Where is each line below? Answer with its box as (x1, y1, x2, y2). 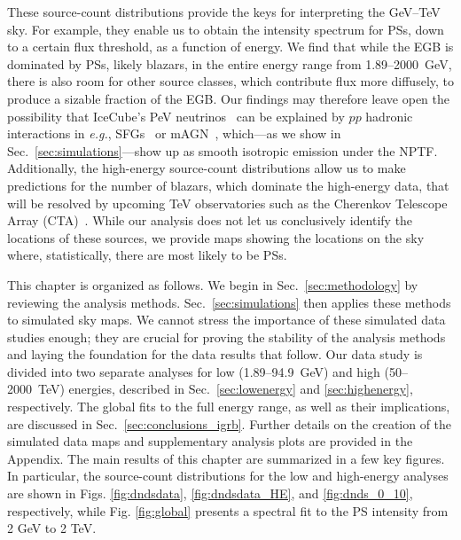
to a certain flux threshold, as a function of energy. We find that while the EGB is (7, 37, 454, 56)
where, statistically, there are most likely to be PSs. (7, 246, 287, 264)
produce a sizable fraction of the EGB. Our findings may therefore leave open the (7, 89, 450, 107)
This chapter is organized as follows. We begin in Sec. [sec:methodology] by (7, 275, 418, 293)
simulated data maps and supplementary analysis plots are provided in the (7, 432, 413, 450)
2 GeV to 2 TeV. (7, 519, 97, 537)
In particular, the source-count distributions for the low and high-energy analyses (7, 466, 449, 485)
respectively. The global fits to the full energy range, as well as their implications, (7, 397, 450, 416)
